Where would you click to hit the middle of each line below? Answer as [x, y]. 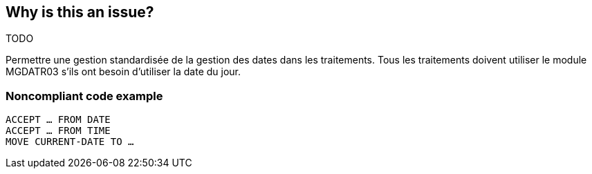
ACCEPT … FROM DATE [58, 120]
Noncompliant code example [84, 96]
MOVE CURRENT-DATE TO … [70, 142]
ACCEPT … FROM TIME [58, 131]
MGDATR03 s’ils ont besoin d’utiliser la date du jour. [123, 72]
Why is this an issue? [80, 12]
